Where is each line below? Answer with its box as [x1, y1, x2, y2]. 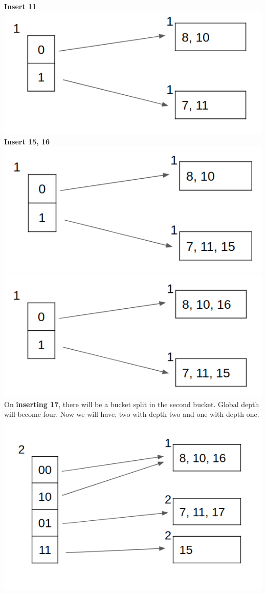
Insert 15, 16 [4, 136, 50, 146]
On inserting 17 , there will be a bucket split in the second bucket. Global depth [4, 398, 259, 409]
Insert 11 [4, 1, 37, 11]
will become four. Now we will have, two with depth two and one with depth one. [4, 409, 259, 419]
